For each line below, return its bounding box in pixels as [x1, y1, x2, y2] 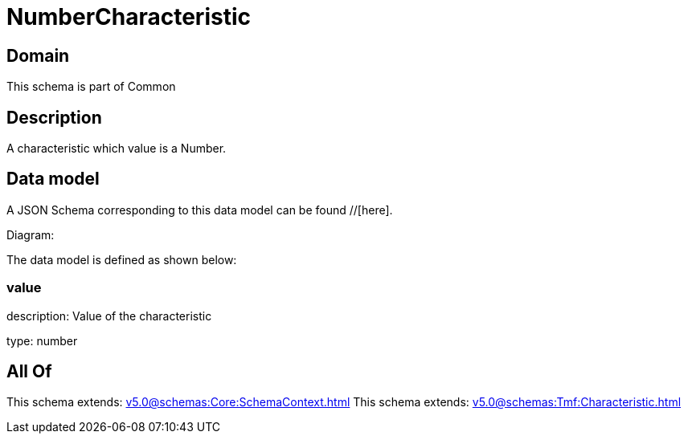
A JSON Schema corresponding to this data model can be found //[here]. [6, 202, 393, 217]
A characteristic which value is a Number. [6, 141, 227, 156]
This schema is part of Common [6, 79, 176, 94]
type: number [6, 333, 78, 348]
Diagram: [6, 227, 55, 242]
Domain [6, 45, 70, 66]
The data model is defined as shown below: [6, 252, 237, 267]
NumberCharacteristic [6, 3, 251, 31]
